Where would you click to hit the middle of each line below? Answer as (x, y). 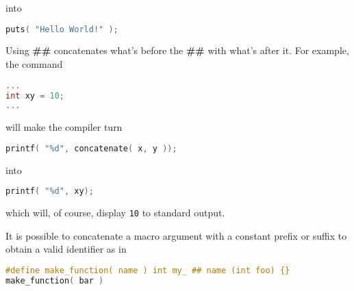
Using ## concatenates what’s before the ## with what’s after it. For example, (177, 50)
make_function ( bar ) (55, 280)
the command (34, 64)
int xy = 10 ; (35, 96)
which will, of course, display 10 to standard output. (115, 213)
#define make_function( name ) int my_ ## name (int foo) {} (148, 271)
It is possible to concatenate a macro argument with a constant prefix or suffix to (176, 235)
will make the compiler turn (64, 127)
